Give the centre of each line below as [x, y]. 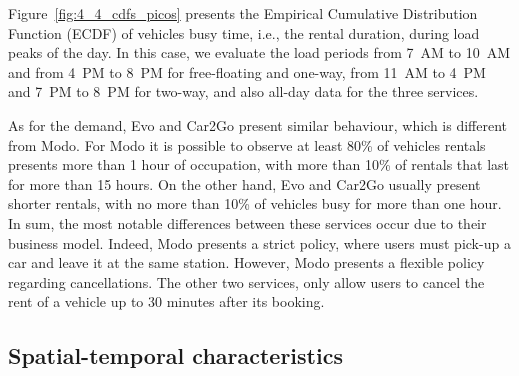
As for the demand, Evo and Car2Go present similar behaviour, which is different [258, 124]
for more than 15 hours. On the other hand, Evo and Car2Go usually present [244, 183]
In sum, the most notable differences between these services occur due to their [247, 222]
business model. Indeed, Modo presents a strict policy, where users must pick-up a [259, 242]
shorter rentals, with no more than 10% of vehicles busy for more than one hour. [255, 203]
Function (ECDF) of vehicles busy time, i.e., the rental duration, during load [244, 32]
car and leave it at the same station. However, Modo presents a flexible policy [246, 262]
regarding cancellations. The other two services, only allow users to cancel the [246, 281]
